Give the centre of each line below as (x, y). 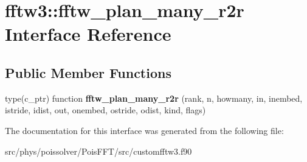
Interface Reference (88, 34)
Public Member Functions (88, 72)
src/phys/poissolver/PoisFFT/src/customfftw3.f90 (98, 151)
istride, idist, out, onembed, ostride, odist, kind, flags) (105, 110)
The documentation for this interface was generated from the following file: (144, 130)
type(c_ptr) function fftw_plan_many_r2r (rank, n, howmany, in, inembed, (154, 98)
